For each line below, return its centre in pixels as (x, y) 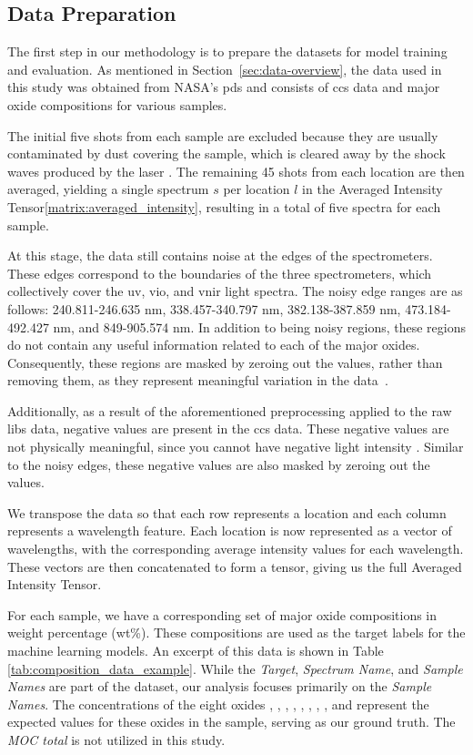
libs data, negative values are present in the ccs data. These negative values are (228, 429)
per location (257, 189)
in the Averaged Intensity (372, 189)
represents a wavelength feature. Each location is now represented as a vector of (230, 531)
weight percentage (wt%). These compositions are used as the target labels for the (236, 633)
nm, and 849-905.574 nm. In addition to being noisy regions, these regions (260, 326)
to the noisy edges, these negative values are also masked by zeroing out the (219, 464)
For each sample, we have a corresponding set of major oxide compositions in (222, 614)
